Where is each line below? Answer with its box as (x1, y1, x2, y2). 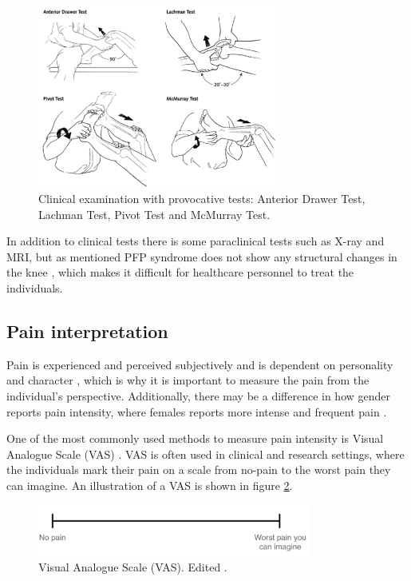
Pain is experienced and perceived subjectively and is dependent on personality (6, 356, 393, 372)
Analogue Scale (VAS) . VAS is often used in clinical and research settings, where (6, 445, 405, 462)
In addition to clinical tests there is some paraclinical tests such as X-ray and (6, 233, 385, 249)
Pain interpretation (6, 319, 168, 344)
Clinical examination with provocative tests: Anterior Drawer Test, (38, 190, 366, 207)
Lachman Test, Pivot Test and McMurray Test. (38, 205, 271, 222)
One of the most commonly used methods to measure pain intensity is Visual (6, 430, 384, 447)
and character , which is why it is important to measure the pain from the (6, 372, 370, 388)
